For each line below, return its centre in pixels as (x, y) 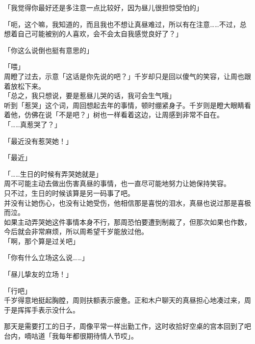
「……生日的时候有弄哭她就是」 (53, 173)
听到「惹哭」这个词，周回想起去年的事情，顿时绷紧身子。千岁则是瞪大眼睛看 (127, 105)
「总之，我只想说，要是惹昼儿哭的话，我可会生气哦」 (90, 95)
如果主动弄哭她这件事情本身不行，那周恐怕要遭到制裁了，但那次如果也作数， (127, 222)
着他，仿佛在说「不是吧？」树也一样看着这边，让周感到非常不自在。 (114, 115)
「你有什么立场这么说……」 (46, 257)
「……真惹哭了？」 (33, 124)
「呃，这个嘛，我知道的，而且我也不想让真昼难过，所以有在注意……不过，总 (125, 24)
